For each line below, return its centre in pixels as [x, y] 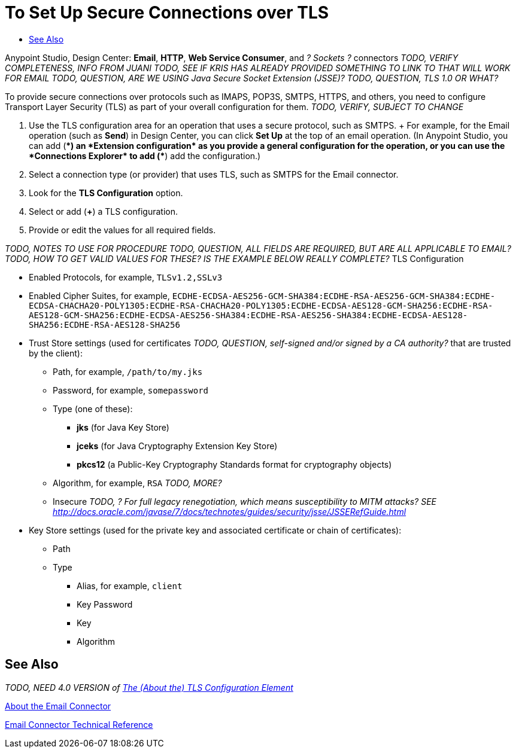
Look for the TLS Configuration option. [106, 193]
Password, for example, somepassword [131, 390]
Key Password [105, 604]
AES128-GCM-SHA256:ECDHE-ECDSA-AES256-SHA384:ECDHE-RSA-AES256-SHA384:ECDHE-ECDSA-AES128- [248, 315]
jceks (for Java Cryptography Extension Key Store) [177, 446]
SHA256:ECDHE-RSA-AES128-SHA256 [104, 324]
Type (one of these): [93, 408]
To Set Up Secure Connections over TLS [167, 13]
